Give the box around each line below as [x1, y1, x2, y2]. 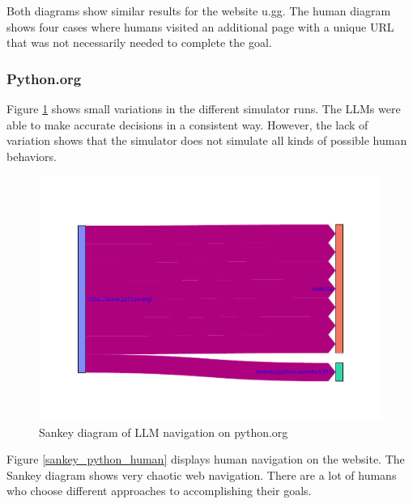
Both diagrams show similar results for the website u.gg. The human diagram [6, 2, 391, 19]
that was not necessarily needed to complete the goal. [6, 34, 272, 51]
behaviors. [6, 147, 57, 164]
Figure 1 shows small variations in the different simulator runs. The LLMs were [6, 100, 401, 116]
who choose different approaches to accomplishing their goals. [6, 482, 312, 499]
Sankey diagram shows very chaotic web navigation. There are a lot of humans [6, 466, 397, 483]
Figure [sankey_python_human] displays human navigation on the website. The [6, 451, 405, 468]
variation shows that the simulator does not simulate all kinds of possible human [6, 132, 407, 149]
